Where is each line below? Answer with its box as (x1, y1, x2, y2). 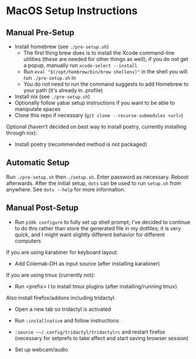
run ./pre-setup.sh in (23, 75, 77, 81)
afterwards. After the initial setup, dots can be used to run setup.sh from (6, 179, 181, 186)
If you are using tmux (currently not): (6, 271, 95, 279)
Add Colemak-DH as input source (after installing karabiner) (14, 260, 160, 267)
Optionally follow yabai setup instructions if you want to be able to (14, 99, 175, 106)
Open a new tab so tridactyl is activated (14, 306, 111, 313)
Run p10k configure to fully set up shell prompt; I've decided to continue (14, 219, 191, 226)
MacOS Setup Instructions (6, 4, 138, 18)
